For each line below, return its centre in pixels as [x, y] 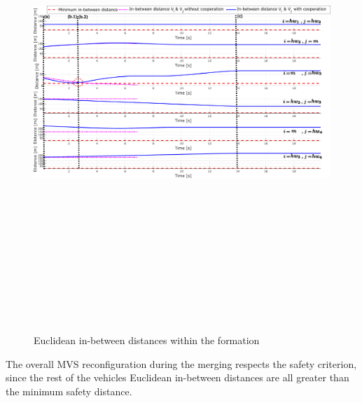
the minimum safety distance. [69, 391]
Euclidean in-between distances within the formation [147, 340]
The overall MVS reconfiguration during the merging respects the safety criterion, [181, 363]
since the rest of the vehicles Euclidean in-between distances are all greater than [177, 377]
